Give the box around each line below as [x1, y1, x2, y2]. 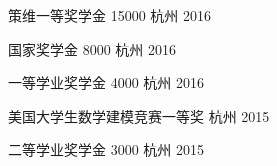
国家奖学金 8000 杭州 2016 [8, 38, 177, 59]
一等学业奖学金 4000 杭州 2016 [8, 72, 205, 93]
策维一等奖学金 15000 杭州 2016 [8, 5, 212, 25]
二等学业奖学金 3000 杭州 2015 [8, 139, 205, 160]
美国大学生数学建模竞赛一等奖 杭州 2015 [8, 105, 270, 126]
